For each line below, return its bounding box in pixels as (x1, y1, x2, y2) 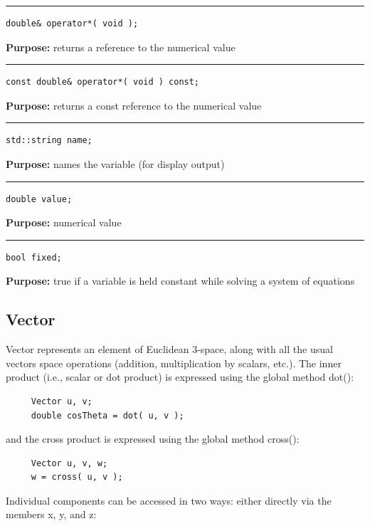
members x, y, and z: (6, 507, 97, 522)
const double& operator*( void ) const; (6, 77, 200, 88)
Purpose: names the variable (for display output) (6, 156, 225, 171)
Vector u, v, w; (31, 458, 108, 468)
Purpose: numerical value (6, 215, 122, 230)
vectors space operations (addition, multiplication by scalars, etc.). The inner (6, 355, 342, 370)
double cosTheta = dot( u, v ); (31, 410, 184, 421)
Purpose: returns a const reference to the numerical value (6, 98, 262, 112)
